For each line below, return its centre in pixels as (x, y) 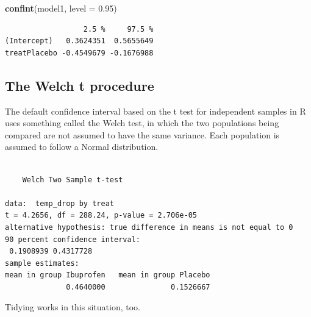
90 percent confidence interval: (73, 239)
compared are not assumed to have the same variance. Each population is (142, 134)
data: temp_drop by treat (59, 203)
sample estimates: (42, 263)
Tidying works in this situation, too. (73, 307)
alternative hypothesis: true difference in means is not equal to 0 (149, 227)
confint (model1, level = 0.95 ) (61, 8)
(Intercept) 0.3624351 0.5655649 (79, 41)
